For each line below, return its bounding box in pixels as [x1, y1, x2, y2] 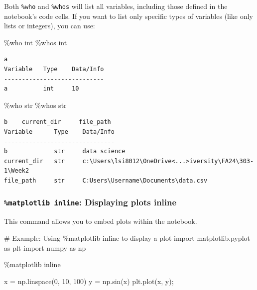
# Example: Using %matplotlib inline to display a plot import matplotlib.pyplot [4, 232, 250, 243]
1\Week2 [4, 167, 29, 175]
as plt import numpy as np [4, 242, 86, 253]
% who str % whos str [4, 99, 67, 110]
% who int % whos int [4, 37, 67, 47]
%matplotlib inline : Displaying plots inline [4, 196, 177, 208]
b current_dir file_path [4, 118, 111, 126]
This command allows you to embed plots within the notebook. [4, 216, 197, 226]
